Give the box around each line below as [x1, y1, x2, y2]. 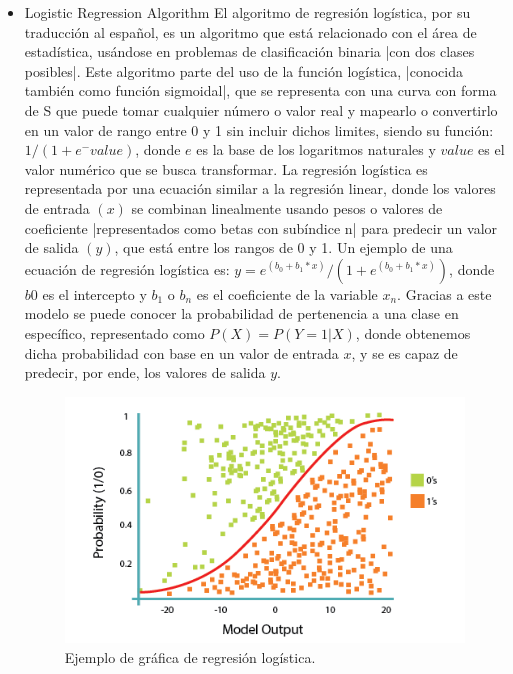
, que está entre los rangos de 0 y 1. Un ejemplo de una [114, 237, 453, 258]
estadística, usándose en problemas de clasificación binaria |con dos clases [24, 41, 475, 62]
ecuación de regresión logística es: [24, 258, 230, 279]
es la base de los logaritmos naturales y [196, 139, 436, 160]
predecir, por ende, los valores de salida [24, 362, 266, 383]
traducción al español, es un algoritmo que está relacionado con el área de [24, 21, 477, 42]
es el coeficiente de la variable [196, 283, 378, 304]
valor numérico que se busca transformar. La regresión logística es [24, 158, 428, 179]
